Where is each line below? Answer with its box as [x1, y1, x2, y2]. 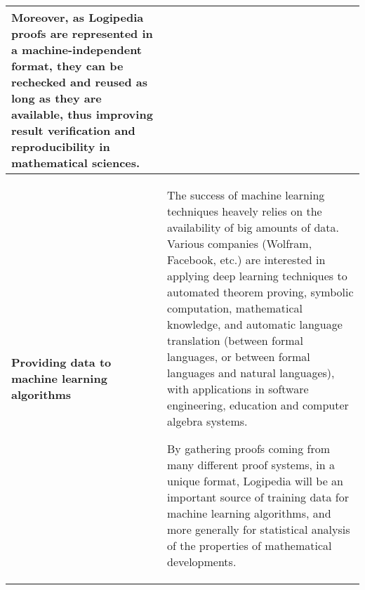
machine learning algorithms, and [167, 505, 331, 521]
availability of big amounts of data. [167, 219, 340, 235]
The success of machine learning [167, 187, 325, 203]
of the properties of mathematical [167, 537, 332, 553]
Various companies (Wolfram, [167, 235, 312, 251]
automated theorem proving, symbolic [167, 284, 354, 300]
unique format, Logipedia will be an [167, 473, 344, 489]
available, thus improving [11, 106, 153, 122]
